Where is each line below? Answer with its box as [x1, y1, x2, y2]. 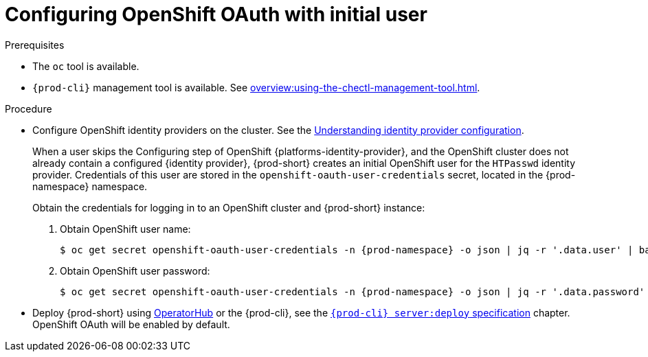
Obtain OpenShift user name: [60, 222, 191, 235]
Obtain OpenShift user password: [60, 264, 210, 277]
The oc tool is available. [32, 60, 139, 72]
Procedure [5, 102, 52, 115]
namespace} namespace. [32, 180, 148, 192]
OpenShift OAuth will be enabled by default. [32, 318, 230, 330]
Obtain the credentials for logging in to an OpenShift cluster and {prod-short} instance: [32, 201, 425, 214]
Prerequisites [5, 38, 65, 51]
